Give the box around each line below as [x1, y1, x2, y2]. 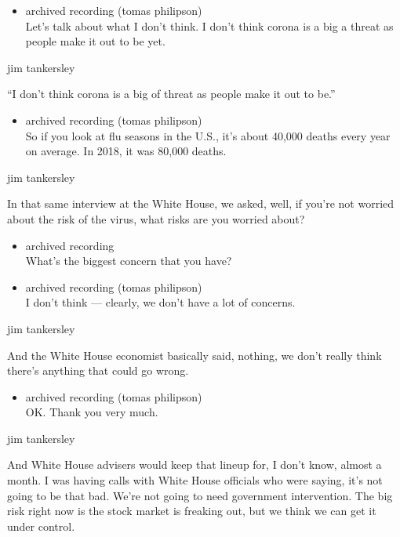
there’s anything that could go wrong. [7, 362, 189, 379]
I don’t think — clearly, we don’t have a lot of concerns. [25, 294, 296, 310]
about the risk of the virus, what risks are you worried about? [7, 210, 305, 227]
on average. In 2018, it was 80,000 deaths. [25, 143, 227, 159]
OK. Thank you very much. [25, 404, 158, 420]
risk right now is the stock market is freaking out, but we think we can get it [7, 503, 376, 519]
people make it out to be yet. [25, 33, 165, 49]
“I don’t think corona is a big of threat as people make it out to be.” [7, 85, 336, 102]
